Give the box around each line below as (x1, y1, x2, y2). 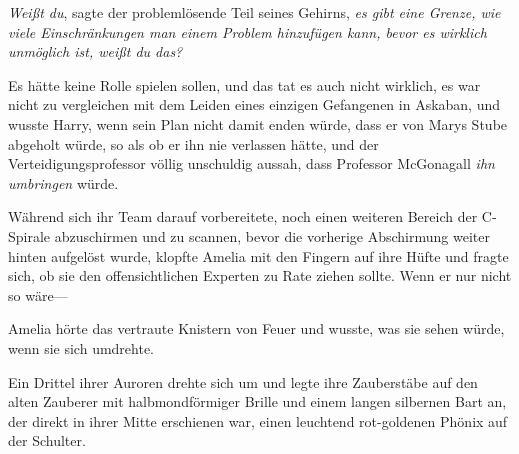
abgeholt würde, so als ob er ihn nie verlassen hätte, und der (8, 133, 379, 154)
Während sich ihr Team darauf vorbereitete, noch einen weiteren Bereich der (8, 206, 478, 227)
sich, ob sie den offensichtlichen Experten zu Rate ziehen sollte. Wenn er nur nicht (8, 265, 512, 286)
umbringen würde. (8, 172, 119, 193)
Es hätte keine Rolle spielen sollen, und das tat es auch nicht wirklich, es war (8, 74, 481, 95)
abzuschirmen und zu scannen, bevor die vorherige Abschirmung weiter (54, 225, 490, 246)
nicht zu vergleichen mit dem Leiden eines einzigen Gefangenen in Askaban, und (8, 94, 501, 115)
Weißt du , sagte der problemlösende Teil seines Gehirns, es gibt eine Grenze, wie (8, 2, 501, 22)
